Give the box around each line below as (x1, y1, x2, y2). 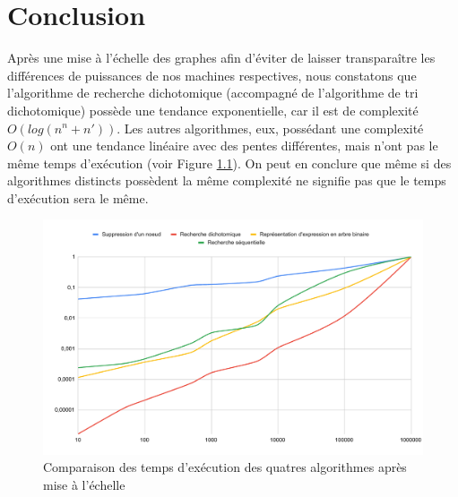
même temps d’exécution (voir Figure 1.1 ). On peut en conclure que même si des (7, 153, 452, 172)
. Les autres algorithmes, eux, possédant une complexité (117, 118, 424, 137)
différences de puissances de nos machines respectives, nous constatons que (7, 65, 417, 84)
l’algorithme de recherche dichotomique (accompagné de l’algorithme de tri (7, 83, 419, 102)
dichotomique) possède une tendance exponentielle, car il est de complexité (7, 100, 419, 119)
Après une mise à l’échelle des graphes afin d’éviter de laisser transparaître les (7, 48, 436, 67)
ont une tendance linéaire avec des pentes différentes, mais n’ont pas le (50, 136, 438, 155)
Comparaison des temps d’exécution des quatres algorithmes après (43, 458, 407, 476)
